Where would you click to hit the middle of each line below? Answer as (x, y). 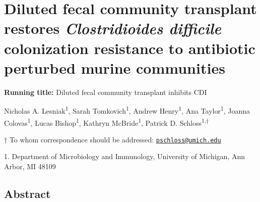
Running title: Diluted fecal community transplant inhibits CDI (106, 92)
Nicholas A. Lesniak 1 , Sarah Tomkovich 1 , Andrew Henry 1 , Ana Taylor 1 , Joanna (127, 110)
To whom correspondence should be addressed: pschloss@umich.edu (115, 139)
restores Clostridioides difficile (113, 28)
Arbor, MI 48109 (30, 166)
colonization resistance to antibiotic (130, 48)
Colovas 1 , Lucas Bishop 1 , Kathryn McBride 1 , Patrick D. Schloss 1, (105, 122)
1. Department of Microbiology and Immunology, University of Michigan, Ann (125, 156)
